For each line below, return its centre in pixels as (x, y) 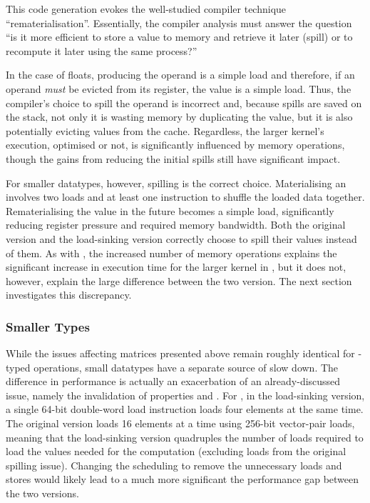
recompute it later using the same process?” (102, 50)
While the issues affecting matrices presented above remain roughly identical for (180, 353)
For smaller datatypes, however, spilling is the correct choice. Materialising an (176, 183)
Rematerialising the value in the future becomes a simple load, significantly (170, 210)
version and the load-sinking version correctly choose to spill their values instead (181, 238)
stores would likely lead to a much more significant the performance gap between (183, 479)
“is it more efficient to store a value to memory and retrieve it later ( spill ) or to (179, 37)
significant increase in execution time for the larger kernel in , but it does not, (176, 267)
